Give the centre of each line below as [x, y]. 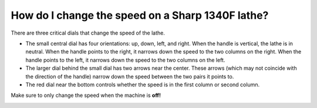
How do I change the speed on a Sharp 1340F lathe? [140, 15]
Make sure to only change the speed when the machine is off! [86, 95]
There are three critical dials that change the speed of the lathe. [88, 33]
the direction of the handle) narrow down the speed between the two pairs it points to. [130, 76]
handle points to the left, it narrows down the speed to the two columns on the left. [125, 60]
